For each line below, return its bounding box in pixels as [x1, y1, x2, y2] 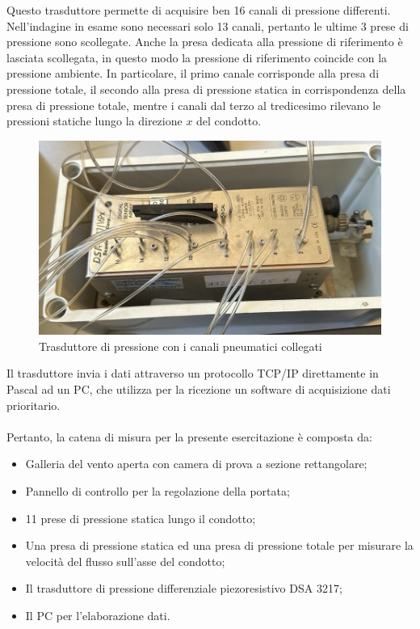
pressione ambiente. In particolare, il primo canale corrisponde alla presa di [6, 65, 380, 82]
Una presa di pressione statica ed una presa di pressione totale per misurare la [25, 537, 414, 554]
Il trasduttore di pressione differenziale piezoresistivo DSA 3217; [25, 580, 342, 597]
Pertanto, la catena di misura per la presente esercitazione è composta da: [6, 428, 372, 445]
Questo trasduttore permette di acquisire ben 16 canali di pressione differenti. [6, 2, 391, 18]
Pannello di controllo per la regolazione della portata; [25, 482, 290, 499]
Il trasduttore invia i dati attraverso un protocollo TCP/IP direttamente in [6, 365, 379, 382]
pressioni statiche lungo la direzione [6, 112, 183, 129]
